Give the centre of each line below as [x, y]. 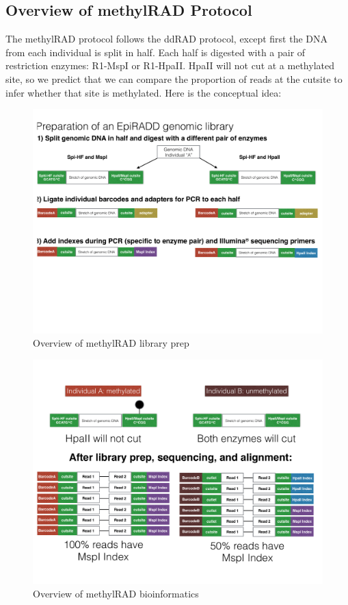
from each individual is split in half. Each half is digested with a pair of [156, 52]
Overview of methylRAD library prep [111, 343]
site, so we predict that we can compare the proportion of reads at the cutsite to [174, 78]
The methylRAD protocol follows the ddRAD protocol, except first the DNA [167, 39]
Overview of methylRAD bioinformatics [116, 593]
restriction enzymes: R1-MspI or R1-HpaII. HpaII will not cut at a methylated [170, 65]
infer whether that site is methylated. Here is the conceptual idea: [144, 92]
